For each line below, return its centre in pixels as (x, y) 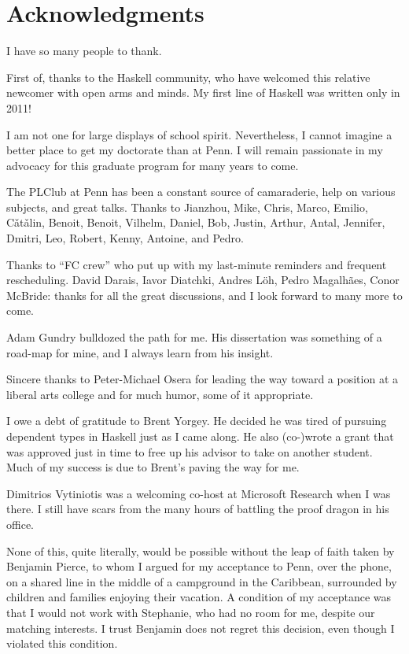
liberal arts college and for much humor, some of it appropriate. (160, 394)
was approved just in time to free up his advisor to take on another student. (190, 451)
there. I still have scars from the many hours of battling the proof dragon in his (198, 509)
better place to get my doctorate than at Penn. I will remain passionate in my (195, 150)
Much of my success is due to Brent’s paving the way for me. (153, 467)
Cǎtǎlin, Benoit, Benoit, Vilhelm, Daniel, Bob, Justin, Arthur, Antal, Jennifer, (196, 222)
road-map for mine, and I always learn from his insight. (140, 352)
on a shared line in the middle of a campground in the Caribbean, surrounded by (202, 581)
